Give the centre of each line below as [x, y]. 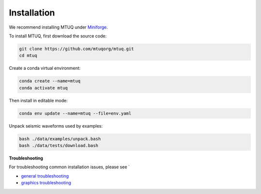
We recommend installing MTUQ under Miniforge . [58, 27]
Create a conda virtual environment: [45, 68]
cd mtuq [28, 56]
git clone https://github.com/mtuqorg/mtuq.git [76, 49]
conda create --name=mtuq [50, 81]
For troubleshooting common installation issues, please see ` [69, 167]
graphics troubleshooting [46, 183]
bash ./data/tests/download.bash [59, 145]
